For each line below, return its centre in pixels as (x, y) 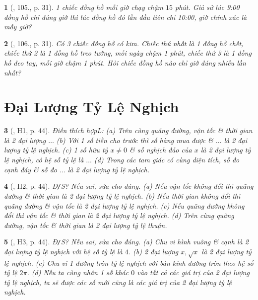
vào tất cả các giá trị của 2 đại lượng (193, 272)
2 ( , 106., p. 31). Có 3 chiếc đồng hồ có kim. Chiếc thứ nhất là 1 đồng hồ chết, (124, 43)
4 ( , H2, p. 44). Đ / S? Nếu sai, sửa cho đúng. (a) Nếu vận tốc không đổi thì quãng (129, 186)
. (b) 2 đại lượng (153, 251)
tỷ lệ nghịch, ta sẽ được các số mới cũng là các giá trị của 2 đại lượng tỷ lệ (118, 282)
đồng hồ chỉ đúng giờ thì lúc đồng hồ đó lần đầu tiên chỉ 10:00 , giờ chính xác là (126, 17)
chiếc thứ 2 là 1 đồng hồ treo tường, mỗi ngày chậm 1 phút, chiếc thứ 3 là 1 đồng (128, 53)
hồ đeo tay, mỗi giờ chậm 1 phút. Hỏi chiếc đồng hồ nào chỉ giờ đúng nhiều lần (125, 62)
